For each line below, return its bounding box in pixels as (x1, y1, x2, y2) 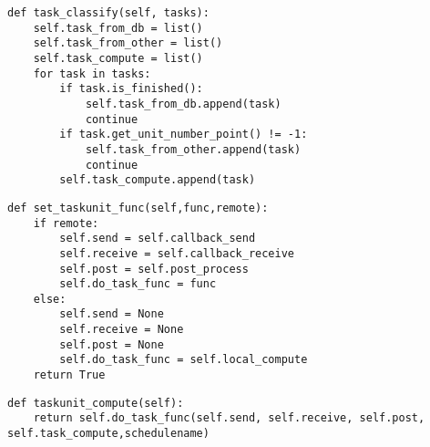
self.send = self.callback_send (59, 232, 256, 245)
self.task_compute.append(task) (59, 173, 256, 187)
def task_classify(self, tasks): (7, 6, 210, 19)
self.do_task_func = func (59, 277, 217, 291)
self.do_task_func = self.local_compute (59, 353, 308, 367)
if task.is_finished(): (59, 82, 203, 96)
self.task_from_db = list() (33, 21, 203, 35)
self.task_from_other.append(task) (85, 142, 302, 156)
